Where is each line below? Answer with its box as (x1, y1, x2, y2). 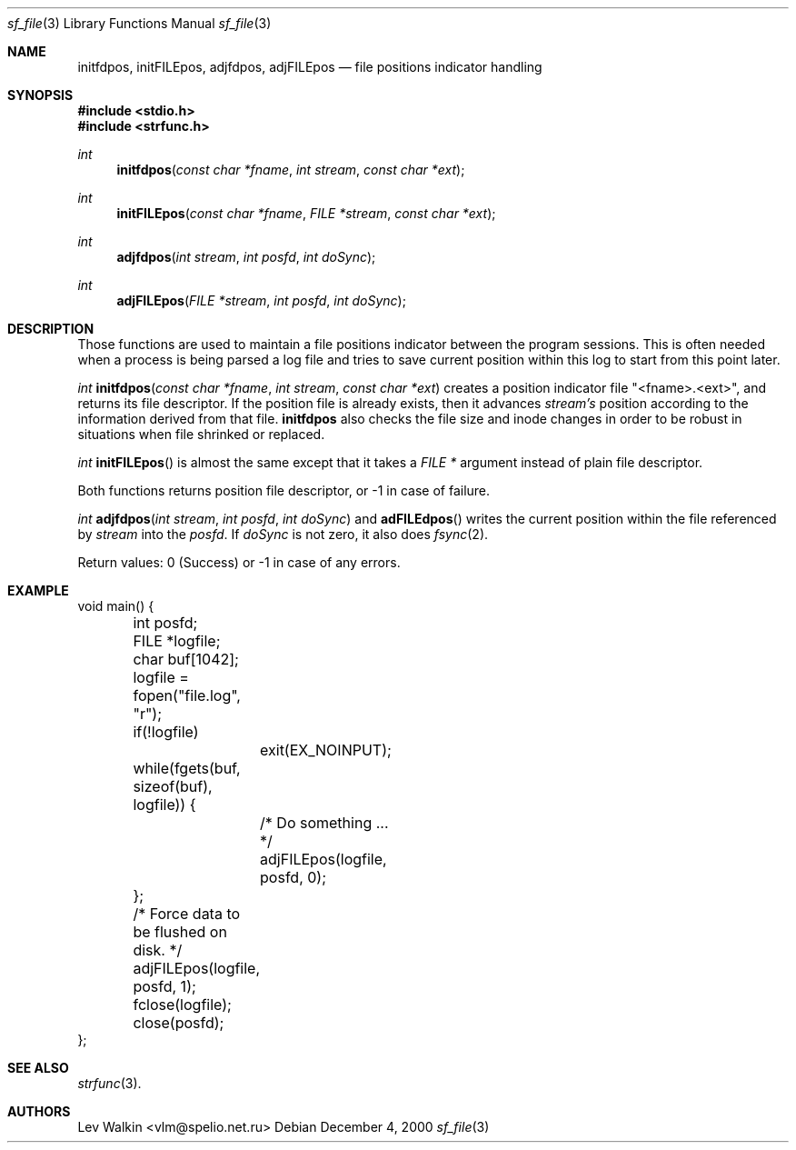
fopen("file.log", (133, 686, 241, 705)
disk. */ (133, 941, 183, 959)
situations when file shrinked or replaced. (77, 426, 325, 442)
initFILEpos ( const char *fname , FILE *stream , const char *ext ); (116, 205, 496, 221)
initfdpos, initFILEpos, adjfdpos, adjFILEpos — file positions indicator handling (77, 59, 542, 75)
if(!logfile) (133, 723, 199, 741)
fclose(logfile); (133, 995, 232, 1014)
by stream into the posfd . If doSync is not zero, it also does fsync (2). (77, 526, 489, 542)
